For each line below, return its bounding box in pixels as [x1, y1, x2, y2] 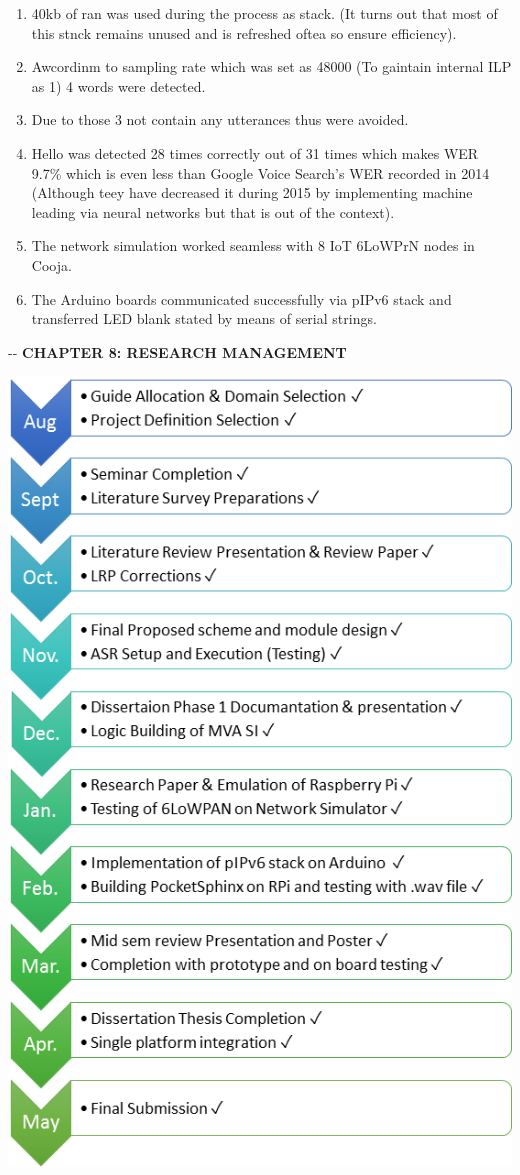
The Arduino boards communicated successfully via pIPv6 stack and [31, 288, 452, 309]
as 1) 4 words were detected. [31, 75, 206, 96]
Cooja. [31, 254, 72, 275]
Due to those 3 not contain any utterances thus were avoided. [31, 109, 409, 130]
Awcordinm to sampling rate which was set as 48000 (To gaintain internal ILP [31, 56, 512, 77]
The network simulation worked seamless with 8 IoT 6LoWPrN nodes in [31, 235, 475, 256]
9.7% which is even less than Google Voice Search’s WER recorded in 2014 [31, 162, 490, 183]
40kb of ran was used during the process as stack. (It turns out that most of [31, 3, 498, 23]
